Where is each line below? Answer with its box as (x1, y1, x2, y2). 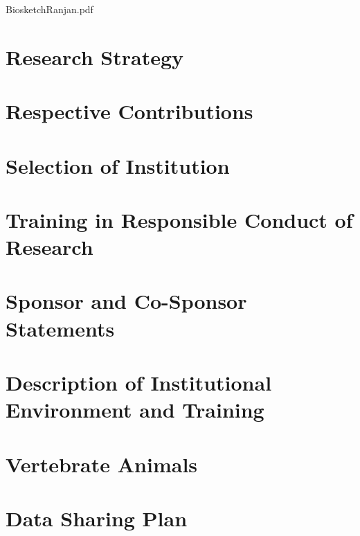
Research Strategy (6, 42, 184, 71)
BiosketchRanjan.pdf (6, 2, 93, 16)
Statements (6, 314, 115, 342)
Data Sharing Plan (6, 503, 188, 532)
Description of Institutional (6, 368, 272, 397)
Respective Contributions (6, 97, 253, 125)
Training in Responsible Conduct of (6, 205, 353, 233)
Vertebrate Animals (6, 449, 198, 478)
